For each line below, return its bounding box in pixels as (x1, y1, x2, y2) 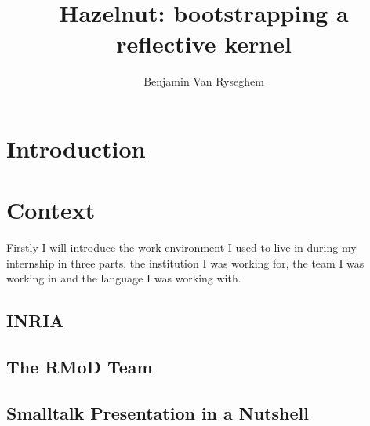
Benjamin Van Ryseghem (143, 73, 264, 89)
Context (6, 194, 96, 226)
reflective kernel (116, 27, 292, 60)
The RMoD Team (6, 355, 153, 379)
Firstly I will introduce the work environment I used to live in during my (6, 239, 357, 256)
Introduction (6, 132, 146, 164)
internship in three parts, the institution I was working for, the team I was (6, 254, 365, 271)
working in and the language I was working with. (6, 270, 241, 286)
